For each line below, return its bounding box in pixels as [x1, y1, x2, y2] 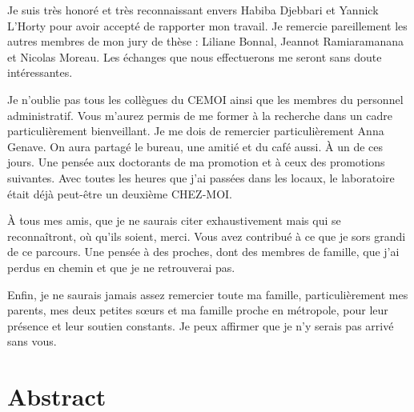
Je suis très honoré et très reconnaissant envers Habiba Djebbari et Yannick [7, 2, 379, 18]
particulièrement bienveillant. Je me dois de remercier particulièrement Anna [7, 122, 384, 139]
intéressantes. [7, 64, 73, 81]
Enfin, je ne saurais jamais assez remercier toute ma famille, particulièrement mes [7, 286, 408, 302]
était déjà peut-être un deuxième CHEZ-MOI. [7, 185, 233, 202]
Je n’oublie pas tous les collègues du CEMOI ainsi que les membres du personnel [7, 90, 404, 107]
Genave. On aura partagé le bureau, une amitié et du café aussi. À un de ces [7, 138, 384, 154]
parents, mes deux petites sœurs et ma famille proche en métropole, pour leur [7, 302, 388, 318]
